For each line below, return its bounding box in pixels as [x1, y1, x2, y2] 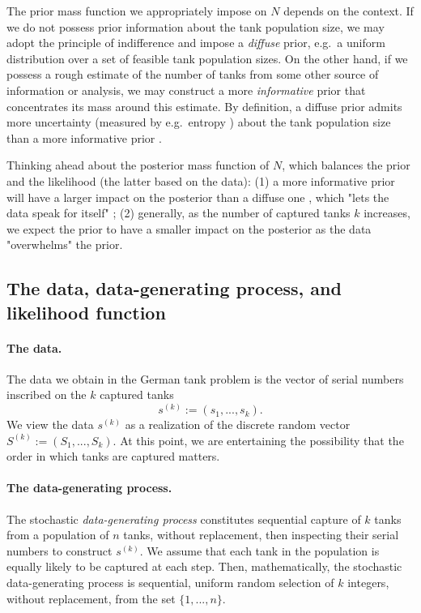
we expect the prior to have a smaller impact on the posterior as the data [6, 220, 372, 237]
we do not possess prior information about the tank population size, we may [6, 18, 385, 35]
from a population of [6, 526, 109, 543]
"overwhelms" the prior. [6, 236, 123, 253]
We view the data [6, 416, 94, 433]
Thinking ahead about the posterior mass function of [6, 156, 270, 174]
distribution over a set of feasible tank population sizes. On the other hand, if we [6, 49, 408, 66]
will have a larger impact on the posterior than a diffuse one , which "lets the [6, 188, 389, 205]
